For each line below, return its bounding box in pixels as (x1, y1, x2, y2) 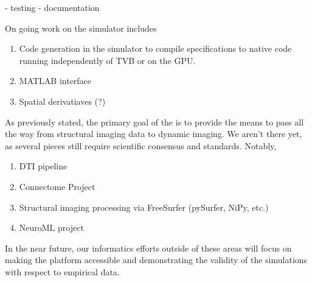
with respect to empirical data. (5, 265, 120, 278)
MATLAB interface (19, 74, 92, 87)
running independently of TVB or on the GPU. (19, 54, 196, 66)
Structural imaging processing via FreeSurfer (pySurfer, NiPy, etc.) (19, 200, 269, 213)
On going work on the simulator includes (5, 21, 157, 34)
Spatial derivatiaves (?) (19, 94, 106, 107)
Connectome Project (19, 180, 95, 192)
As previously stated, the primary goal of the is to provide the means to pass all (5, 115, 304, 128)
